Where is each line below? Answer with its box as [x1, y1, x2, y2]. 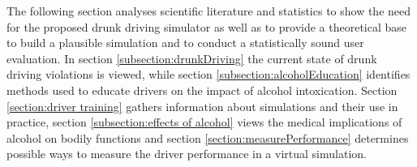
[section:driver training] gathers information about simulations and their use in [6, 97, 398, 114]
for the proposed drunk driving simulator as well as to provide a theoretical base [6, 18, 407, 35]
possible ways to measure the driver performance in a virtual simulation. [6, 145, 367, 162]
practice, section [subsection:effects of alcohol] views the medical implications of [6, 113, 402, 131]
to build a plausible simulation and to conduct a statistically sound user [6, 34, 364, 51]
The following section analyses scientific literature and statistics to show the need [6, 2, 411, 19]
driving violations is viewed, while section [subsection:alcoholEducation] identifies [6, 66, 411, 83]
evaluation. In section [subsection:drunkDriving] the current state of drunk [6, 49, 377, 66]
